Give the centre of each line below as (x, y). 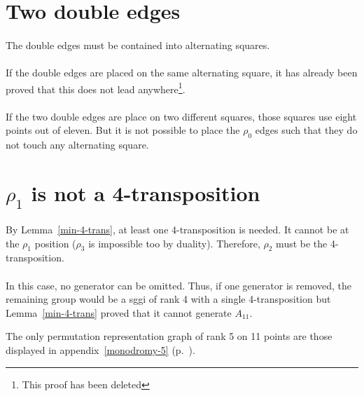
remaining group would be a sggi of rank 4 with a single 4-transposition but (168, 299)
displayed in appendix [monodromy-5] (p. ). (100, 349)
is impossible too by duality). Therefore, (174, 243)
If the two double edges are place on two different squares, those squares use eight (181, 116)
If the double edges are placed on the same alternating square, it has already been (182, 73)
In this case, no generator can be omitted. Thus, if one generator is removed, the (178, 285)
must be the (302, 243)
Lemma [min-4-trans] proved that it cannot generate (119, 312)
